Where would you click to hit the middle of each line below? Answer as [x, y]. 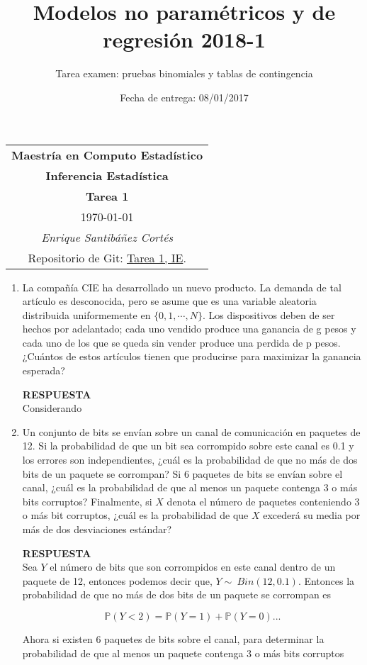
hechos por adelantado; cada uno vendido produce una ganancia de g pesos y [189, 329]
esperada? [44, 370]
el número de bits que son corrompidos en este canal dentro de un [193, 567]
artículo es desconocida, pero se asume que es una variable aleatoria [169, 301]
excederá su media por [312, 515]
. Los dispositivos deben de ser [269, 314]
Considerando [52, 408]
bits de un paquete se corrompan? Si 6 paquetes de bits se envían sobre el [182, 473]
